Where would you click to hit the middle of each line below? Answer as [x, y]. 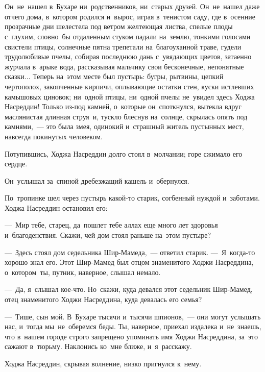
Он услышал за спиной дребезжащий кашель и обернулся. [97, 180]
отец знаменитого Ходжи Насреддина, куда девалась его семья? [103, 299]
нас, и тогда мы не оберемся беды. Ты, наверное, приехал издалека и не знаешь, [133, 326]
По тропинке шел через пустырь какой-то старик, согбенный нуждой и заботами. [132, 198]
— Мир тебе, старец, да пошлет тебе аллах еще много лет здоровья [111, 225]
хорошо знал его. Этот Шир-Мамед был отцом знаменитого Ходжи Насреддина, [129, 262]
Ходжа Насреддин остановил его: [56, 207]
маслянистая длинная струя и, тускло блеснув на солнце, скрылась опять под [126, 116]
